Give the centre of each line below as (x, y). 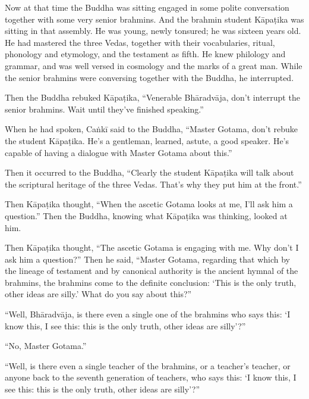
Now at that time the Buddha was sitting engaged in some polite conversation (147, 7)
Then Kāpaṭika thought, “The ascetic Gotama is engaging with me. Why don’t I (152, 247)
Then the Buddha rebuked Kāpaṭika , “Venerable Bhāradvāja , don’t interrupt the (152, 97)
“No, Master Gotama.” (46, 346)
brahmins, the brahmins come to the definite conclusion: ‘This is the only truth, (151, 282)
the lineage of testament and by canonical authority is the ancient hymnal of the (152, 271)
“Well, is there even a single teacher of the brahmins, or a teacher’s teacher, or (148, 365)
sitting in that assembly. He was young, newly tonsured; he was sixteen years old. (153, 31)
